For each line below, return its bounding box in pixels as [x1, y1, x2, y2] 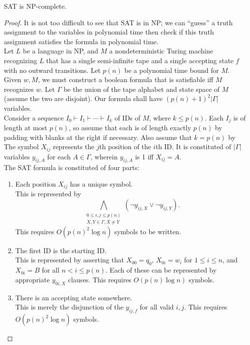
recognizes [4, 84, 34, 94]
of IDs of [114, 112, 141, 122]
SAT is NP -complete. [4, 1, 67, 11]
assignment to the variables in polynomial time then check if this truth [4, 27, 214, 37]
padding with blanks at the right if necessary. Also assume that [4, 132, 192, 142]
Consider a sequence [4, 112, 64, 122]
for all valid [140, 302, 174, 312]
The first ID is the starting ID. [15, 245, 107, 255]
